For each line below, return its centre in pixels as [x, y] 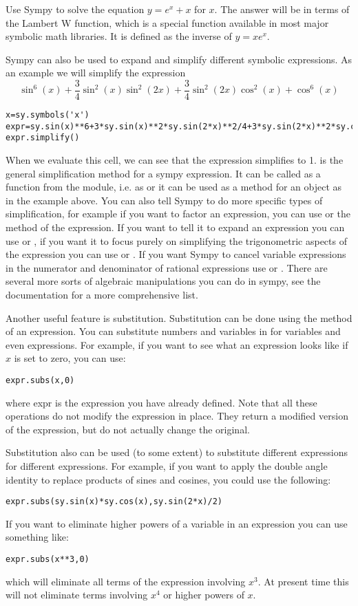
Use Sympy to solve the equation [75, 9]
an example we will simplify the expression [96, 73]
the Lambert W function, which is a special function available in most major [167, 22]
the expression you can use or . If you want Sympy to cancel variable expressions [176, 254]
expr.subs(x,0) [40, 380]
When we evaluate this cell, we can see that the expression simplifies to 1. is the [175, 160]
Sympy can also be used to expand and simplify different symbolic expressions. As [179, 59]
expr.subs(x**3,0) [48, 559]
